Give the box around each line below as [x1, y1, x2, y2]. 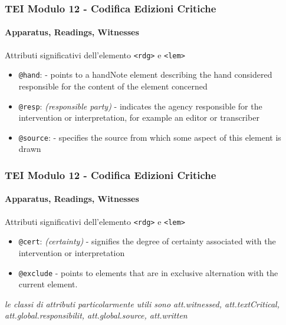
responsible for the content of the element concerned [18, 79, 208, 92]
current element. [18, 278, 78, 290]
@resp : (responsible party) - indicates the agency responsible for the [18, 100, 262, 112]
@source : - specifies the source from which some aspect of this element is [18, 131, 281, 143]
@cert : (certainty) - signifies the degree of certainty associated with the [18, 235, 276, 247]
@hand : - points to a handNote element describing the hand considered [18, 68, 272, 81]
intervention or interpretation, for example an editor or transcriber [18, 111, 259, 124]
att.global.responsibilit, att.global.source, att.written [5, 309, 188, 321]
